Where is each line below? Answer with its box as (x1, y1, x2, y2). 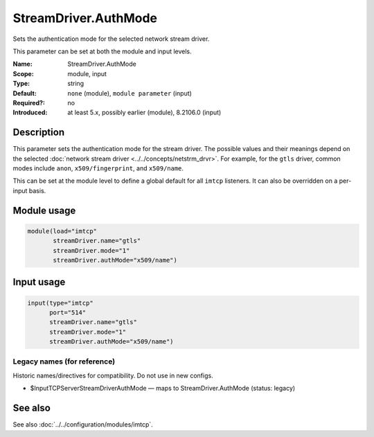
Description (12, 127, 65, 139)
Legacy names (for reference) (12, 357, 116, 366)
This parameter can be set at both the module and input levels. (12, 47, 192, 55)
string (67, 80, 84, 88)
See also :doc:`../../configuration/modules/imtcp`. (12, 420, 154, 429)
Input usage (12, 276, 66, 288)
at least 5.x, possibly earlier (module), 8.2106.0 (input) (67, 108, 222, 117)
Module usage (12, 204, 76, 216)
